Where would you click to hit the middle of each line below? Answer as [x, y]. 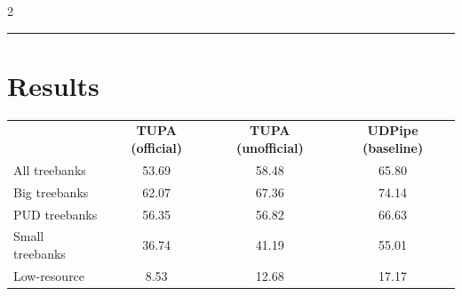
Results [53, 85]
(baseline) [393, 148]
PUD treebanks [56, 214]
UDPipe [393, 130]
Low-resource [49, 275]
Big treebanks [51, 192]
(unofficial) [270, 148]
